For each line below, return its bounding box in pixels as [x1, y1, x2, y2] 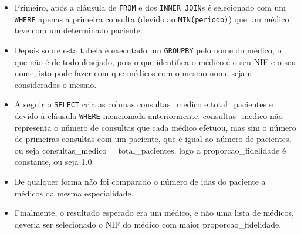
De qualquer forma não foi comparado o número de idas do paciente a [14, 175, 266, 188]
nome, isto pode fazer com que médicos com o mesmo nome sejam [14, 67, 252, 79]
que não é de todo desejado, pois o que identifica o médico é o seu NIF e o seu [14, 55, 296, 67]
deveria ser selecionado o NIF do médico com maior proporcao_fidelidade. [14, 218, 282, 230]
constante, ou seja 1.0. [14, 155, 94, 168]
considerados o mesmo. [14, 78, 97, 90]
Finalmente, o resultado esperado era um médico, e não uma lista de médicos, [14, 206, 294, 219]
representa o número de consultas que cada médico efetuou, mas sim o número [14, 121, 296, 133]
